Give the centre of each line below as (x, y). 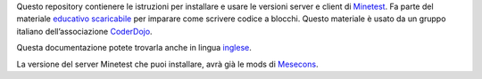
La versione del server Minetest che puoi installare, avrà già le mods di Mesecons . (167, 64)
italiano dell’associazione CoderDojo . (84, 31)
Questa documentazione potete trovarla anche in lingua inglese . (134, 48)
